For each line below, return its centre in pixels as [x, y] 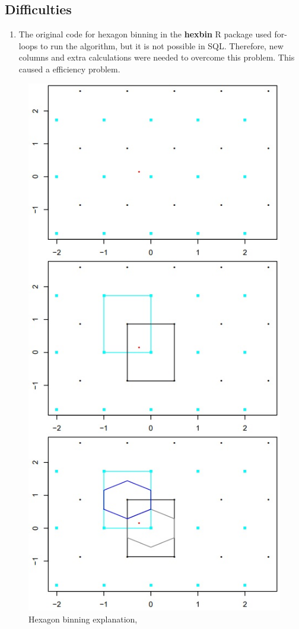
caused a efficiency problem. [69, 69]
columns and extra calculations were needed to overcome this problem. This [157, 57]
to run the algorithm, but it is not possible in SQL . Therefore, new [162, 45]
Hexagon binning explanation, [83, 619]
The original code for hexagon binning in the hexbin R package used [145, 34]
